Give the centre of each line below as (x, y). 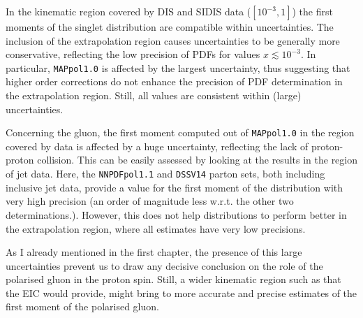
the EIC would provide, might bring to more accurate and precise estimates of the (181, 292)
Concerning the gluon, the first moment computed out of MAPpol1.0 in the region (180, 132)
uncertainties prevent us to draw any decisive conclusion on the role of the (164, 265)
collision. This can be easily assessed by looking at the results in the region (198, 160)
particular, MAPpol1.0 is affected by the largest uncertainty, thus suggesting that (178, 67)
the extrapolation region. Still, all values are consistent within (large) (154, 95)
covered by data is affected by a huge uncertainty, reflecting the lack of (157, 146)
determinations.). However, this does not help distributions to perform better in (176, 214)
